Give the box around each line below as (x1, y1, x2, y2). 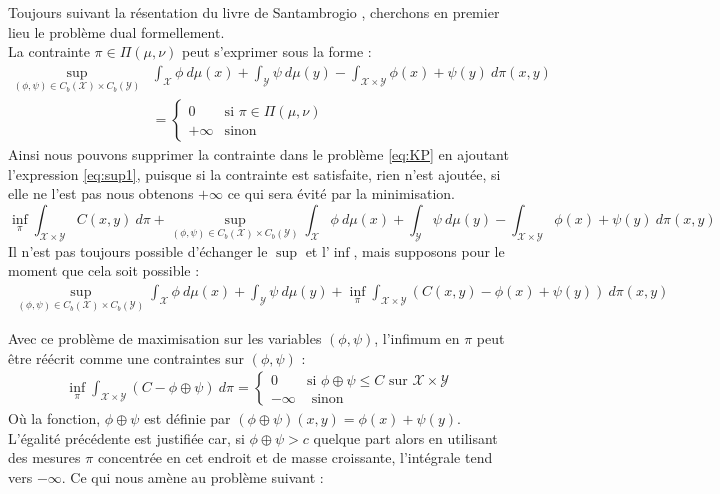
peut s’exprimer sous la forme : (182, 41, 372, 62)
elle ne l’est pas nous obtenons (8, 183, 194, 204)
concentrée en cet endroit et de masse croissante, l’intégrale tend (97, 447, 493, 468)
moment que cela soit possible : (8, 260, 200, 281)
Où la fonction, (8, 408, 101, 429)
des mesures (8, 447, 81, 468)
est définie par (144, 408, 231, 429)
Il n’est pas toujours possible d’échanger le (8, 240, 268, 261)
